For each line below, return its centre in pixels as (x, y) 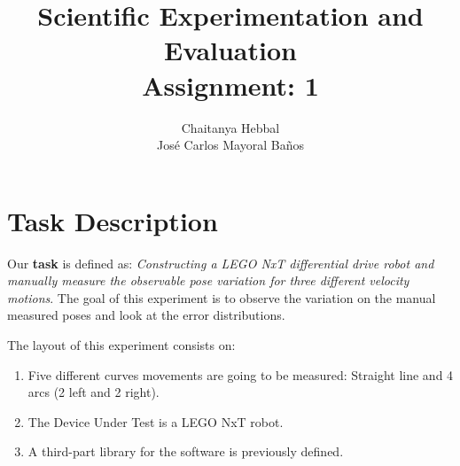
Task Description (113, 220)
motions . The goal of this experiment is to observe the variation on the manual (222, 297)
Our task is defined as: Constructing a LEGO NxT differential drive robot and (221, 263)
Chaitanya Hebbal (230, 127)
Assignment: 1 (230, 85)
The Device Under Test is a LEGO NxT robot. (156, 421)
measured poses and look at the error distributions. (146, 315)
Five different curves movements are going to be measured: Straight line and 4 (241, 374)
